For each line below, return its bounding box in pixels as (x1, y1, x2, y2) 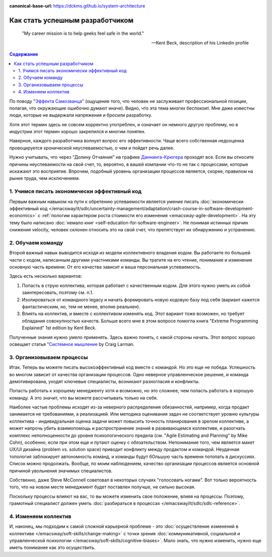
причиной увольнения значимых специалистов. (9, 468, 113, 474)
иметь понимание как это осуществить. (9, 544, 96, 550)
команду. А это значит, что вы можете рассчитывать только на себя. (9, 394, 158, 401)
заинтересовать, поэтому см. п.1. (22, 289, 94, 295)
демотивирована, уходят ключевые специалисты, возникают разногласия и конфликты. (9, 378, 200, 384)
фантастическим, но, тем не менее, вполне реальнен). (22, 303, 141, 310)
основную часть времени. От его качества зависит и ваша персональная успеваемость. (9, 264, 201, 270)
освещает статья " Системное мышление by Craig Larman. (9, 341, 134, 347)
